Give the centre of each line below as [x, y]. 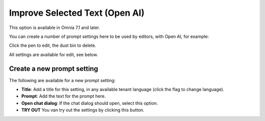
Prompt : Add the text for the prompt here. [64, 96]
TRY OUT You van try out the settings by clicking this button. [83, 110]
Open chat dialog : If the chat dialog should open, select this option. [90, 103]
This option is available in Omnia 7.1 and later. [54, 28]
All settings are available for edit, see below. [53, 55]
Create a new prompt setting [53, 69]
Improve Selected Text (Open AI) [77, 13]
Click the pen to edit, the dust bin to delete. [53, 45]
